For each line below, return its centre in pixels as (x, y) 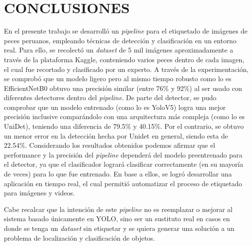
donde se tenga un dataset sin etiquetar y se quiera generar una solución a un (119, 228)
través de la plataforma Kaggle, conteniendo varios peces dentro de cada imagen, (124, 59)
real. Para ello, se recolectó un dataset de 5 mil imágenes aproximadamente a (119, 50)
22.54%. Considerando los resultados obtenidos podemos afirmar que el (110, 145)
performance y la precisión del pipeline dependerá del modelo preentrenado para (123, 154)
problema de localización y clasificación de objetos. (80, 237)
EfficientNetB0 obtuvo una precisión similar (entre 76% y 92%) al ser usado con (123, 88)
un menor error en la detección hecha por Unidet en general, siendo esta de (116, 135)
